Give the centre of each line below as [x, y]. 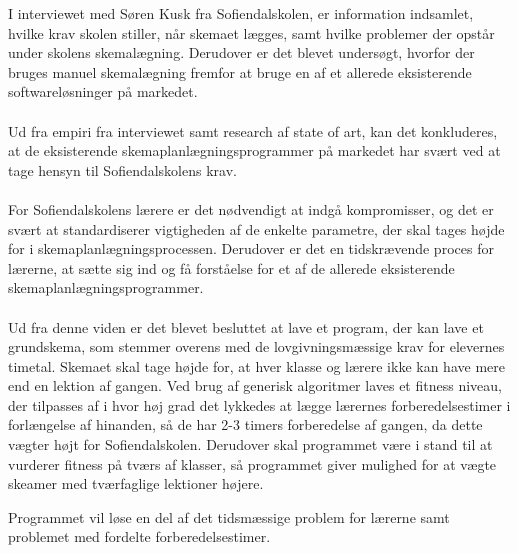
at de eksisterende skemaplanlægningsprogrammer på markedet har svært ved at [254, 150]
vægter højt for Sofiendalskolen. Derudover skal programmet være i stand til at [250, 444]
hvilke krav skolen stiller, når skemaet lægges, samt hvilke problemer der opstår [251, 32]
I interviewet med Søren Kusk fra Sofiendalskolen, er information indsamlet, [241, 13]
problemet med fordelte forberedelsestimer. [139, 536]
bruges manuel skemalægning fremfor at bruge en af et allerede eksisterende [240, 71]
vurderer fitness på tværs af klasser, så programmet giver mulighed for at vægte [252, 463]
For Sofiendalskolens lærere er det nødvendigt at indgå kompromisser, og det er [251, 208]
